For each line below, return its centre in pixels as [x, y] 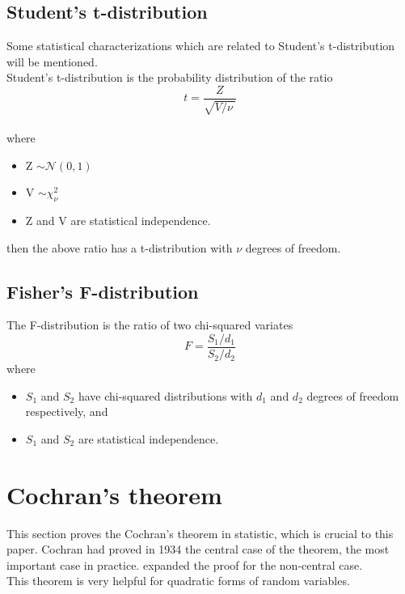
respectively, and [67, 412]
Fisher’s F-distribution [103, 291]
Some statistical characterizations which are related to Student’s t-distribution [201, 46]
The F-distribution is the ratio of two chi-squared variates [150, 325]
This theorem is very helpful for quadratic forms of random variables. [178, 581]
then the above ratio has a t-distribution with [120, 247]
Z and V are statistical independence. [118, 221]
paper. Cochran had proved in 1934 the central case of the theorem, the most [198, 549]
